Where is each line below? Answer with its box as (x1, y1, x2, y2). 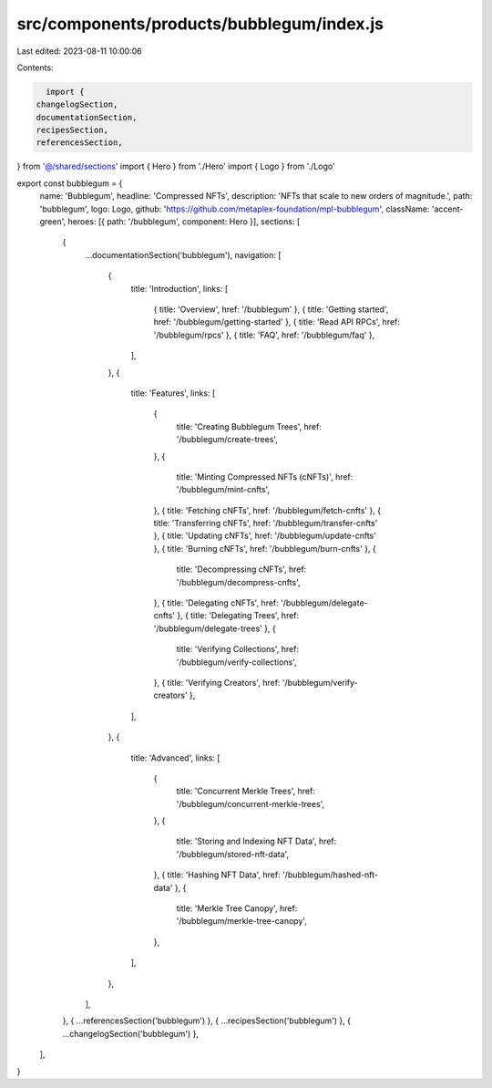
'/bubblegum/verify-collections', (176, 657, 297, 668)
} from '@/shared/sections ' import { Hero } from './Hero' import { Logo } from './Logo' (16, 161, 336, 172)
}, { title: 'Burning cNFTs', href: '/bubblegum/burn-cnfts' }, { (153, 543, 377, 554)
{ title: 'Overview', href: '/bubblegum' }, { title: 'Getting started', (153, 304, 389, 315)
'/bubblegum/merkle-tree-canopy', (176, 916, 307, 927)
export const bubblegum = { (16, 178, 123, 189)
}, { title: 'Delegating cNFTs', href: (153, 597, 280, 608)
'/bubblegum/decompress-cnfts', (176, 576, 301, 587)
